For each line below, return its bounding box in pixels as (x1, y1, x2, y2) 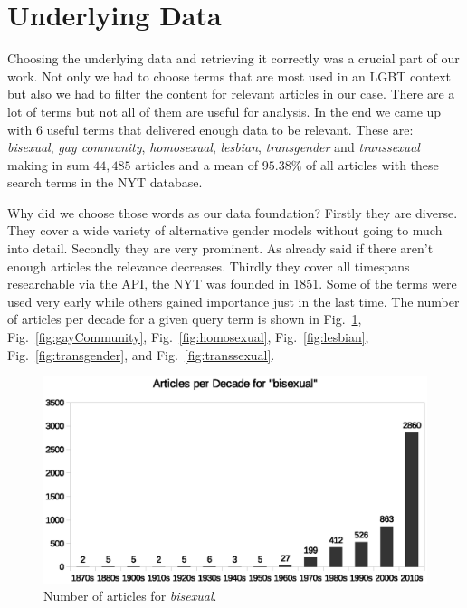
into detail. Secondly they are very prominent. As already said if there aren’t (7, 239, 434, 258)
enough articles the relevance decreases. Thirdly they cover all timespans (7, 256, 410, 275)
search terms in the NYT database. (7, 173, 203, 192)
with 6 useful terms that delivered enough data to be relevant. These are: (7, 119, 414, 138)
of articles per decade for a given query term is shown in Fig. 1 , (7, 309, 362, 328)
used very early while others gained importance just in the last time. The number (7, 291, 460, 310)
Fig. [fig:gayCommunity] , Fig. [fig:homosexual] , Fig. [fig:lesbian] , (7, 328, 369, 347)
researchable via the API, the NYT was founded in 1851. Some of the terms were (7, 274, 457, 293)
